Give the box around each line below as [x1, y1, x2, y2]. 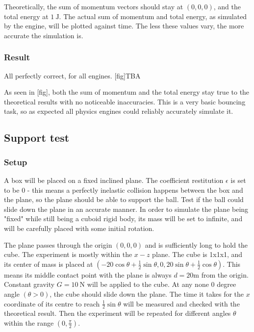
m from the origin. [193, 269, 249, 280]
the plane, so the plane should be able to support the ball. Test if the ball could [4, 194, 244, 204]
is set [230, 175, 246, 185]
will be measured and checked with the [123, 298, 240, 308]
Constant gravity [4, 279, 55, 289]
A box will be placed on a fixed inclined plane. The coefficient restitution [4, 175, 224, 185]
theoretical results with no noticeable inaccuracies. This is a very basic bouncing [4, 96, 246, 106]
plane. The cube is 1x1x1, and [152, 249, 243, 259]
